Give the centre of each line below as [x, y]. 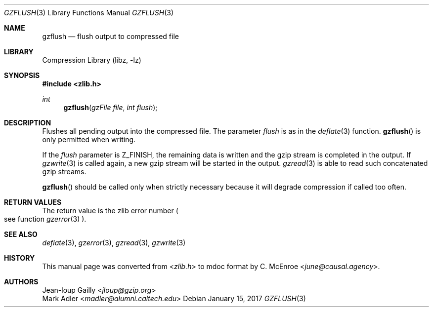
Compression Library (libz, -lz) [92, 60]
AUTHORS [21, 282]
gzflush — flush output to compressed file [110, 36]
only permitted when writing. [89, 139]
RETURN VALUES [33, 202]
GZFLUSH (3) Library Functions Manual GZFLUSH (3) [89, 13]
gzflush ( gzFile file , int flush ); [110, 107]
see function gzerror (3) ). [45, 219]
